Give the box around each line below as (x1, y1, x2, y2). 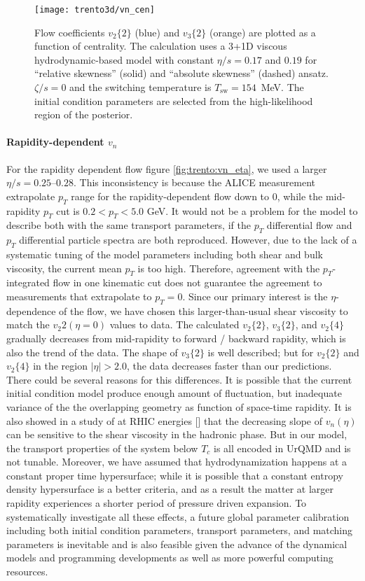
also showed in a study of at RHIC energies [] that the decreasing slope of (6, 413, 323, 428)
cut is (56, 203, 80, 218)
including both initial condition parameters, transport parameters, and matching (6, 523, 353, 538)
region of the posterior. (34, 107, 133, 122)
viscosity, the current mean (6, 260, 122, 275)
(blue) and (135, 24, 180, 39)
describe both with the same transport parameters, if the (6, 218, 251, 232)
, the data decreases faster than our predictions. (126, 358, 332, 373)
